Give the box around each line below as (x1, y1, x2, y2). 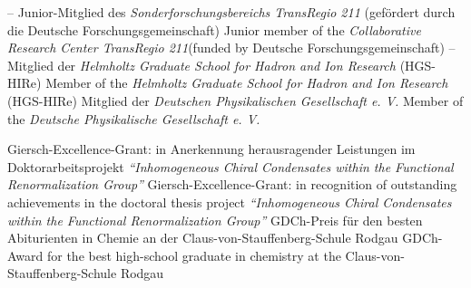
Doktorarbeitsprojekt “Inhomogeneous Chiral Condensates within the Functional (7, 157, 454, 176)
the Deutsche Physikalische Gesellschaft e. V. (7, 109, 260, 128)
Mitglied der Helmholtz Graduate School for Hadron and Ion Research (7, 55, 396, 74)
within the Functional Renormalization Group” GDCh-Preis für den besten (7, 210, 423, 229)
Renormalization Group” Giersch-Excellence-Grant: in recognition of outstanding (7, 175, 457, 194)
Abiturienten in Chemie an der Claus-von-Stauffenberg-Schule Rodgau (7, 228, 398, 247)
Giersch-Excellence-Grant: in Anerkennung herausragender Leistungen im (7, 139, 416, 158)
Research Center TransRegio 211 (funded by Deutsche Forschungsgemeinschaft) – (7, 38, 456, 57)
